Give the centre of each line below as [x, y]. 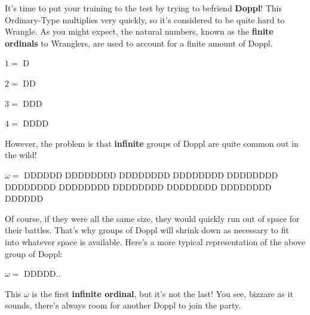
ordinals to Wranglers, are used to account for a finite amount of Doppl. [139, 43]
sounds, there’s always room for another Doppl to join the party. [123, 305]
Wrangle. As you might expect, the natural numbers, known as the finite [139, 31]
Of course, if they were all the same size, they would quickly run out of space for [152, 218]
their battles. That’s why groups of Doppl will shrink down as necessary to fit [147, 230]
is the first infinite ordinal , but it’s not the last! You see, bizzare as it [162, 293]
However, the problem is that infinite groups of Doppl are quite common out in [152, 143]
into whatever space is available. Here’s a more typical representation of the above [155, 241]
